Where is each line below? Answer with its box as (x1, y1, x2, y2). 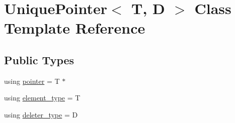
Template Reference (4, 18, 145, 38)
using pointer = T (4, 75, 60, 86)
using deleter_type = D (4, 109, 78, 119)
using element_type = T (4, 92, 81, 103)
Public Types (4, 52, 74, 67)
